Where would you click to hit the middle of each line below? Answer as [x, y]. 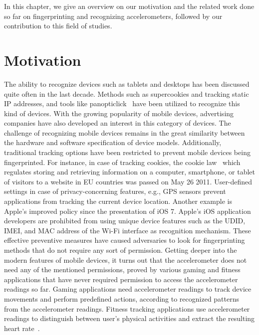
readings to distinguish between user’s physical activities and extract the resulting [129, 318]
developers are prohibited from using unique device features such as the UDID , [125, 221]
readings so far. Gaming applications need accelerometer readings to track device [128, 289]
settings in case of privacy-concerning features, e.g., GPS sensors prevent [115, 191]
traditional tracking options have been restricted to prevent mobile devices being [127, 152]
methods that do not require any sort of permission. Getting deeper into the [121, 250]
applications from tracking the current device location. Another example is [118, 201]
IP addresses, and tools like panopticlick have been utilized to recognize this [122, 103]
